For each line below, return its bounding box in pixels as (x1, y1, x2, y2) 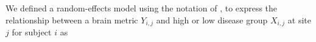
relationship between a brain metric (5, 13, 138, 26)
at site (287, 13, 312, 26)
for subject (12, 26, 52, 38)
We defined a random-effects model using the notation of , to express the (5, 2, 278, 14)
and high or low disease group (156, 13, 268, 26)
